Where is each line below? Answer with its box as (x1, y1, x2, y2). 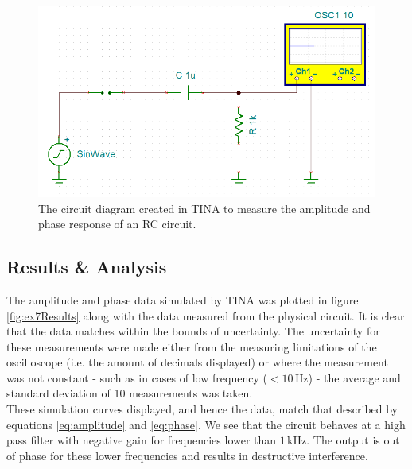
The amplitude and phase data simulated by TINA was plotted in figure (6, 291, 359, 308)
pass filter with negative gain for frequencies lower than (6, 432, 277, 448)
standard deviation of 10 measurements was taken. (6, 385, 253, 401)
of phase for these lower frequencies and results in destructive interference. (6, 447, 368, 463)
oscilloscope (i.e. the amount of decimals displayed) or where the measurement (6, 354, 388, 370)
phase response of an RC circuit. (38, 215, 196, 232)
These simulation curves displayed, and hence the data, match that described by (6, 401, 398, 417)
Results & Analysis (6, 254, 167, 279)
